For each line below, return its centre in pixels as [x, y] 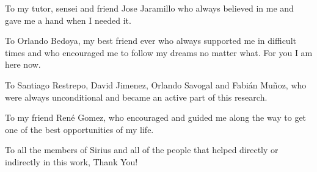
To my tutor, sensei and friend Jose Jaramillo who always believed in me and [149, 8]
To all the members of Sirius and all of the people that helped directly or [142, 150]
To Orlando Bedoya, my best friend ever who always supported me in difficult [151, 41]
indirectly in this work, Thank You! [71, 161]
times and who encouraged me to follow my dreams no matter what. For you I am [159, 52]
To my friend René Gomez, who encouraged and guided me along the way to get [156, 117]
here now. [23, 64]
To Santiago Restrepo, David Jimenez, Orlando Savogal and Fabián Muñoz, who [156, 84]
